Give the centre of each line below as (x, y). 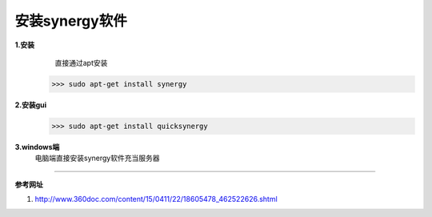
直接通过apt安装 (81, 62)
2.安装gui (31, 105)
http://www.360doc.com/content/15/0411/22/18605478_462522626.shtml (156, 199)
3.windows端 (37, 147)
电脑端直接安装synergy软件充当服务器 (97, 158)
